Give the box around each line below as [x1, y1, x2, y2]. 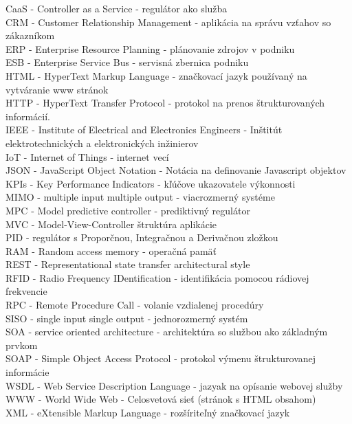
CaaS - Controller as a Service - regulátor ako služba [5, 1, 228, 15]
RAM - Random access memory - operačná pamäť [5, 243, 217, 258]
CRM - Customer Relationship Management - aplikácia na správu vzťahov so [5, 14, 331, 29]
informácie [5, 365, 49, 379]
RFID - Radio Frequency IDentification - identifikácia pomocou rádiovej [5, 270, 309, 284]
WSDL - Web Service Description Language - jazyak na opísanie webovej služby [5, 378, 343, 392]
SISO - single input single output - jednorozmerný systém [5, 311, 248, 325]
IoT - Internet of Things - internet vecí [5, 149, 169, 164]
